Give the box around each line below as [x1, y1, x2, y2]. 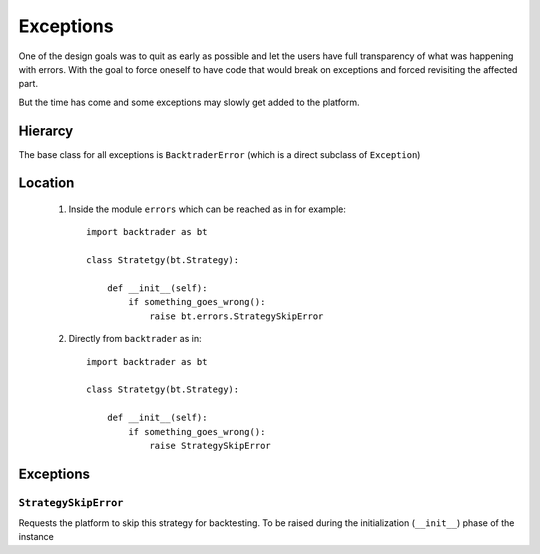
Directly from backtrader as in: [68, 333, 202, 345]
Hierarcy [18, 122, 74, 139]
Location [18, 175, 75, 192]
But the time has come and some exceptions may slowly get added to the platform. [18, 96, 360, 108]
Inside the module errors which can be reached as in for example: [68, 203, 347, 215]
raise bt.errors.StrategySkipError [149, 310, 324, 322]
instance [18, 531, 54, 543]
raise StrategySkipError [149, 440, 272, 451]
